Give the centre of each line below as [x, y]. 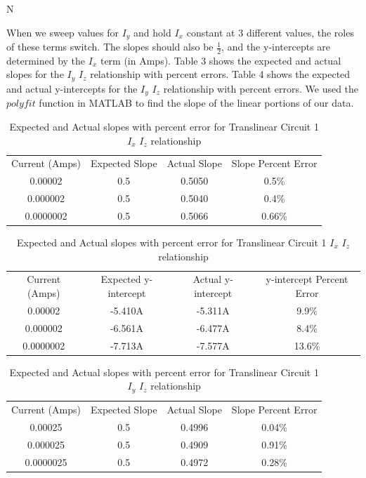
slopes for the [35, 74]
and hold [152, 32]
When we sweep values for [63, 32]
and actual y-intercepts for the [72, 88]
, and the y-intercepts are [276, 47]
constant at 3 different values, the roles [270, 32]
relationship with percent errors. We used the [261, 88]
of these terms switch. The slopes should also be [110, 47]
